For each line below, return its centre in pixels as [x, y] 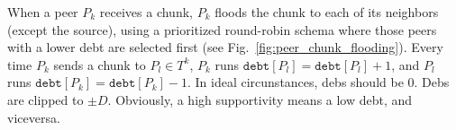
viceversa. [34, 117]
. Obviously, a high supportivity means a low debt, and [260, 99]
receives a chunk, [146, 12]
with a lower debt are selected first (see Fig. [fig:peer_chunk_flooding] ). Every [225, 47]
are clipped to [46, 99]
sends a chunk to [100, 64]
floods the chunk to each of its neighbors [327, 12]
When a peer [43, 12]
